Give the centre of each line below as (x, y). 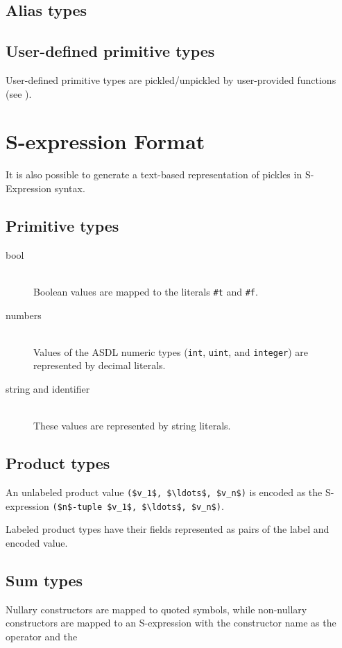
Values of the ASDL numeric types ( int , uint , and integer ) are (171, 351)
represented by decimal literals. (100, 365)
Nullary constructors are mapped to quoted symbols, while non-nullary (156, 609)
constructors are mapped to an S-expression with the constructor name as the (171, 623)
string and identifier (48, 388)
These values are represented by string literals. (132, 426)
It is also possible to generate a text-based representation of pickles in (154, 174)
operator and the (42, 636)
